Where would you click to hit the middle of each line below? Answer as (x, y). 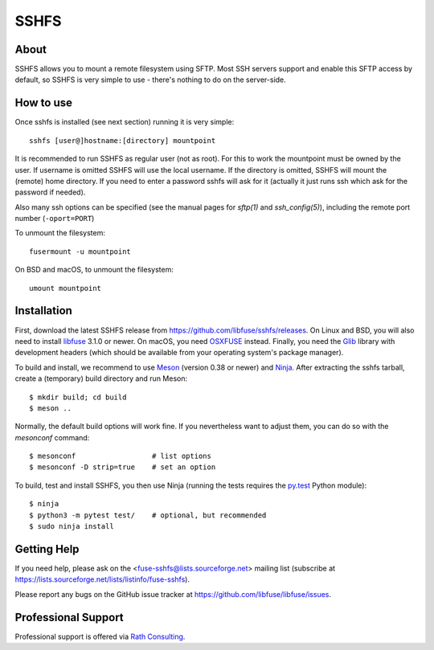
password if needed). (50, 192)
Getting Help (47, 549)
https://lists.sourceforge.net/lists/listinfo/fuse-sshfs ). (102, 579)
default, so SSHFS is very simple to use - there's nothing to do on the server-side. (151, 80)
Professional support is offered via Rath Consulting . (100, 636)
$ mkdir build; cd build (78, 397)
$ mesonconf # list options (121, 456)
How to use (43, 103)
